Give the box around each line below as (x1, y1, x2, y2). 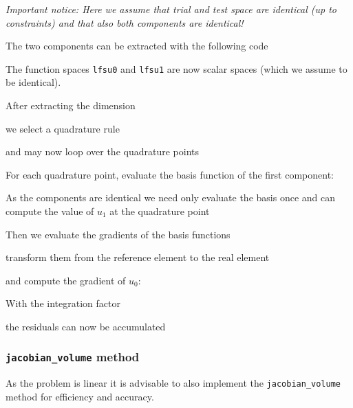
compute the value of (6, 204, 94, 218)
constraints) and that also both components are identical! (6, 15, 244, 30)
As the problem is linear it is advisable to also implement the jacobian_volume (6, 376, 341, 390)
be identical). (6, 75, 61, 89)
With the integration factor (6, 296, 120, 310)
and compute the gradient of (6, 273, 126, 287)
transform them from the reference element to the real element (6, 250, 270, 264)
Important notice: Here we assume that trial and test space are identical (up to (6, 2, 336, 16)
